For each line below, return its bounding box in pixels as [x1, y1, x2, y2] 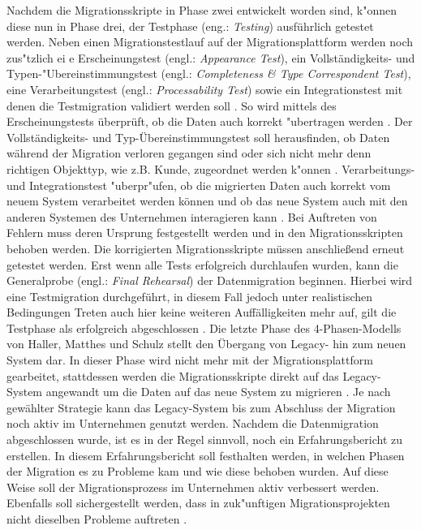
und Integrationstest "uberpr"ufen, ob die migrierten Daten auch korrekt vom [6, 176, 391, 193]
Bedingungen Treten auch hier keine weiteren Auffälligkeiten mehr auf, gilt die [6, 304, 397, 321]
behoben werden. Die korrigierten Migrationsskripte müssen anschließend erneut [6, 239, 405, 256]
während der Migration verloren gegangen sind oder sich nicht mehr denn [6, 144, 372, 162]
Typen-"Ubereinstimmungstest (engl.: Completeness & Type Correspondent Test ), [6, 65, 411, 82]
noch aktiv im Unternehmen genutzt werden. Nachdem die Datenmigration [6, 415, 379, 432]
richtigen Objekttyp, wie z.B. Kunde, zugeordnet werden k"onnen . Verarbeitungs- [6, 160, 415, 177]
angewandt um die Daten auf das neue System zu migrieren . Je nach [45, 383, 391, 400]
